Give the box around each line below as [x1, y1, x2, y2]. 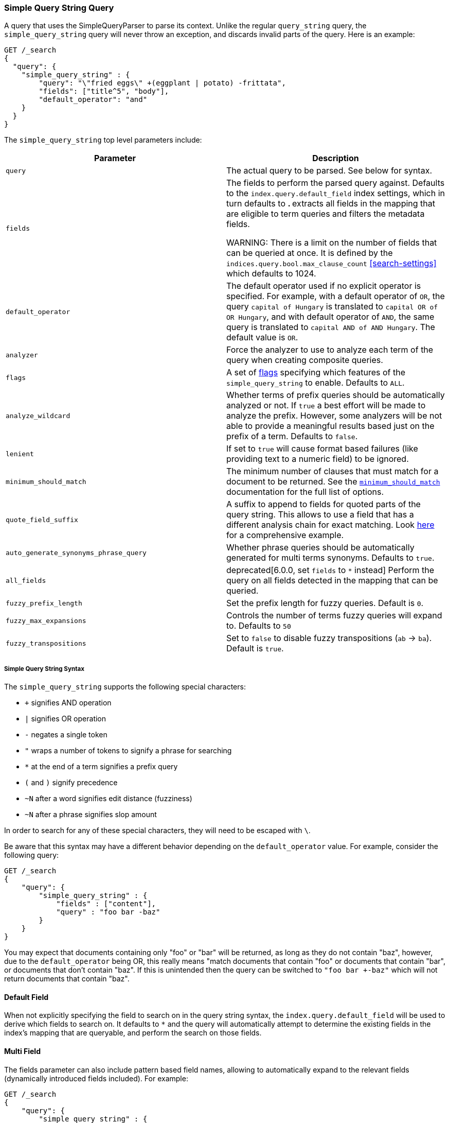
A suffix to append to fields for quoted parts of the [226, 499, 421, 510]
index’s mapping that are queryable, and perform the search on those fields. [4, 1028, 262, 1038]
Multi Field [4, 1046, 41, 1056]
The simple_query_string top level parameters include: [4, 135, 202, 145]
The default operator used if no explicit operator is [226, 281, 421, 291]
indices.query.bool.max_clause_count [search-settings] [226, 258, 437, 269]
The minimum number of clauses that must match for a [226, 466, 439, 477]
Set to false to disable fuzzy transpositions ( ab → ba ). [226, 633, 432, 644]
